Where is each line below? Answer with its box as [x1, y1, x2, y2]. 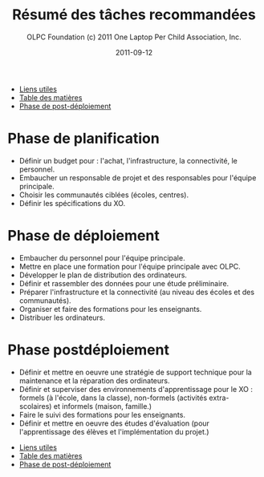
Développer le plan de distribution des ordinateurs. [18, 270, 188, 280]
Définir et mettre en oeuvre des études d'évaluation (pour [18, 418, 210, 428]
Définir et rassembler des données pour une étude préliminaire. [18, 278, 229, 288]
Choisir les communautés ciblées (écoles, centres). [18, 190, 189, 200]
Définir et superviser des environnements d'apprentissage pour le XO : [18, 384, 254, 394]
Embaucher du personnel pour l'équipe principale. [18, 253, 185, 262]
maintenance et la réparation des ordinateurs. [18, 375, 170, 386]
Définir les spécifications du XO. [18, 198, 126, 208]
